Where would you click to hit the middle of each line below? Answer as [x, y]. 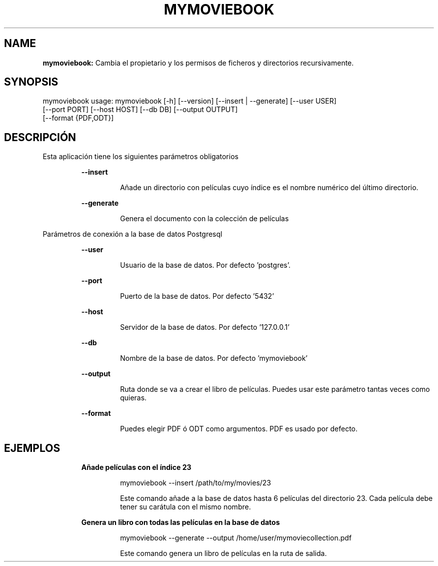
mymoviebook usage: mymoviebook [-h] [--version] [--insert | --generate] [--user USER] [189, 101]
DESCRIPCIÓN [40, 137]
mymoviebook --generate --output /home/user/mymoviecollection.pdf [236, 538]
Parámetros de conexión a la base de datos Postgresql [132, 234]
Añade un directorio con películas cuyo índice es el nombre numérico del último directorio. [269, 188]
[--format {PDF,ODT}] [78, 118]
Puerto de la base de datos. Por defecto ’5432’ [197, 296]
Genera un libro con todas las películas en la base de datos [180, 522]
